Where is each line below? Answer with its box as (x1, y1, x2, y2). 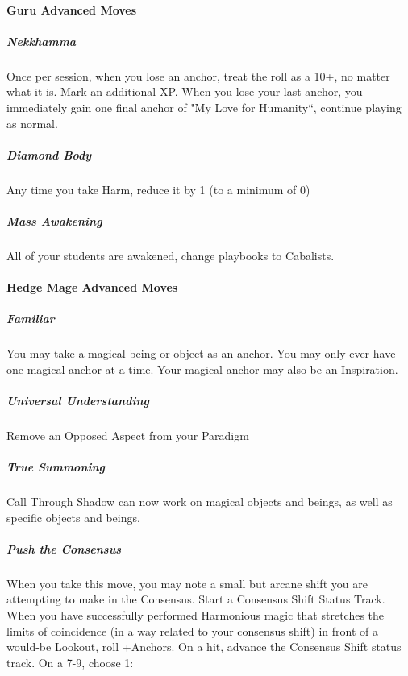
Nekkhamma (6, 32, 77, 49)
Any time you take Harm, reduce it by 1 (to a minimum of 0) (6, 180, 310, 197)
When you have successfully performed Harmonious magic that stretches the (6, 607, 385, 624)
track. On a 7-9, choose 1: (6, 653, 134, 670)
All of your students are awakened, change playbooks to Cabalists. (6, 247, 335, 263)
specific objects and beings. (6, 508, 140, 525)
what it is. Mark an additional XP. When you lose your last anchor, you (6, 83, 363, 100)
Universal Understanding (6, 392, 149, 409)
